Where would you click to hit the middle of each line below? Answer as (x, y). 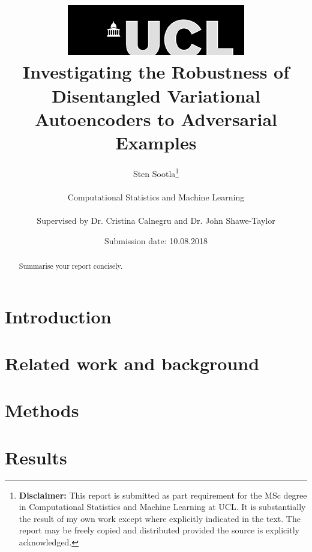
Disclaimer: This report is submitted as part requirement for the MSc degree (163, 495)
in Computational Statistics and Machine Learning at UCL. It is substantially (162, 507)
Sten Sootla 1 (156, 172)
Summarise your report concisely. (71, 265)
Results (36, 457)
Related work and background (132, 363)
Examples (156, 142)
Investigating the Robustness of (156, 72)
